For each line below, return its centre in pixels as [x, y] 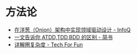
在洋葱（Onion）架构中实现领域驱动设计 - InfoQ [72, 30]
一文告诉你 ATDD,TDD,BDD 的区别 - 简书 [63, 37]
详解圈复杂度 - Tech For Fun [49, 45]
